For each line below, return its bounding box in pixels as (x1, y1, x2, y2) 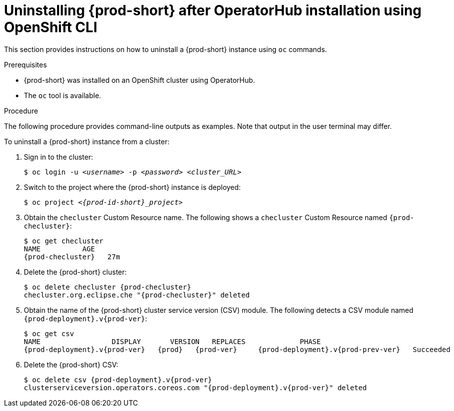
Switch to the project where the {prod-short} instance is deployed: (24, 182, 241, 191)
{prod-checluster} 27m (24, 252, 120, 261)
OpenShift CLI (4, 19, 98, 36)
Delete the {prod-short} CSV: (24, 360, 119, 369)
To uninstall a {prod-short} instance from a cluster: (4, 137, 170, 146)
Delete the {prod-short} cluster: (24, 267, 127, 276)
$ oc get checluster (24, 236, 104, 245)
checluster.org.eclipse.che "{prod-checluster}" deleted (24, 291, 250, 299)
